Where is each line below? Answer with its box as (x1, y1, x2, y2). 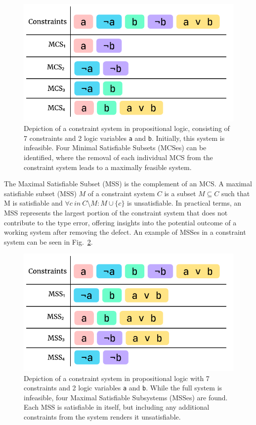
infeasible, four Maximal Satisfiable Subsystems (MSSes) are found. (24, 392, 228, 402)
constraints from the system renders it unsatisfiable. (24, 411, 181, 422)
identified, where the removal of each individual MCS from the (24, 152, 213, 162)
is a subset (164, 188, 196, 198)
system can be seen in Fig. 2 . (4, 236, 93, 247)
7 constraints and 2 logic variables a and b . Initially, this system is (24, 132, 225, 143)
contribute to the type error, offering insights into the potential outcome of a (4, 217, 237, 227)
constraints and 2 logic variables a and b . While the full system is (24, 382, 222, 393)
